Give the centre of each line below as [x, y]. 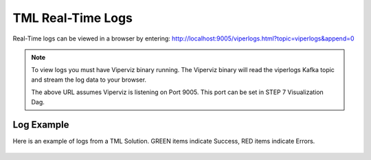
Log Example [41, 125]
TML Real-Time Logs [73, 18]
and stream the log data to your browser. [89, 80]
